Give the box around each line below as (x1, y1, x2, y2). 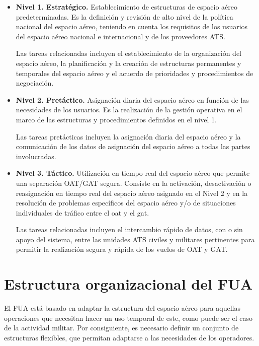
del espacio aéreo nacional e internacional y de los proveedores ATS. (16, 31, 225, 41)
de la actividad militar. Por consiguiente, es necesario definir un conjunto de (4, 322, 239, 333)
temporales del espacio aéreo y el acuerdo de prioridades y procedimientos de (16, 67, 253, 78)
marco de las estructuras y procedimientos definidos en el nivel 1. (16, 114, 217, 124)
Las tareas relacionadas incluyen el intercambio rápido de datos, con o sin (16, 224, 243, 235)
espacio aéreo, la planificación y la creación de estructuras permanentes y (16, 57, 241, 68)
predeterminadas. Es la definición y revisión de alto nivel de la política (16, 11, 233, 22)
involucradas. (16, 151, 56, 161)
